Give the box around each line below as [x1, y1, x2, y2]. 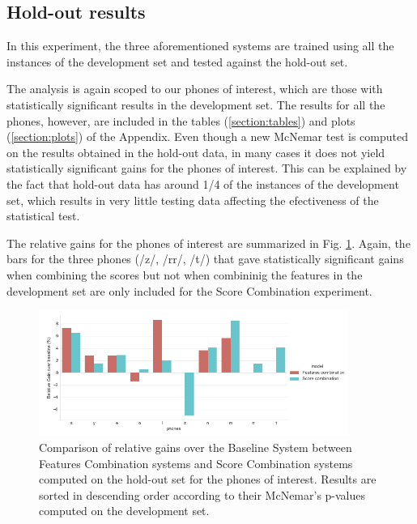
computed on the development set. [39, 502, 210, 519]
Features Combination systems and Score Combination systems [39, 454, 353, 471]
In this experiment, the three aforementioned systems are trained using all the [6, 37, 394, 54]
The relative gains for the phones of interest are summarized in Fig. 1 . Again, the [6, 234, 411, 251]
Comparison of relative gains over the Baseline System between [39, 438, 352, 455]
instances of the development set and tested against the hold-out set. [6, 53, 348, 70]
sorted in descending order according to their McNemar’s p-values [39, 486, 366, 503]
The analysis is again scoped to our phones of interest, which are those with [6, 80, 383, 97]
